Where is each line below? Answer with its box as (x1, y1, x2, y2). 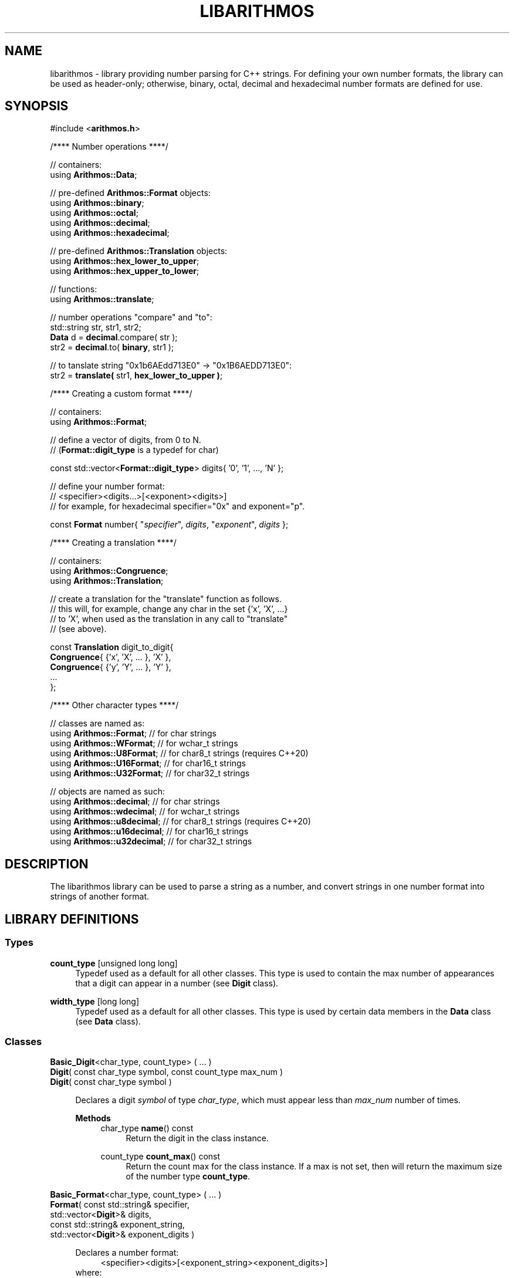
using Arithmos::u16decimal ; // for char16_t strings (50, 826, 249, 837)
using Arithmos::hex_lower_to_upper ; (50, 256, 199, 266)
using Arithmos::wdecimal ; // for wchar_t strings (50, 806, 240, 817)
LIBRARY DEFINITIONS (5, 911, 139, 927)
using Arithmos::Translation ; (50, 576, 164, 586)
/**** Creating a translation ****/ (50, 537, 177, 548)
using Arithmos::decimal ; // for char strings (50, 796, 220, 807)
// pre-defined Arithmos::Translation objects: (50, 246, 228, 256)
